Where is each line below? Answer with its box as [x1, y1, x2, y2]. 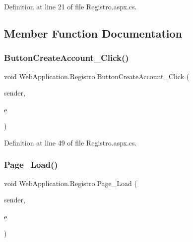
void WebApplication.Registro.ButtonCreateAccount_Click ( [4, 71, 190, 81]
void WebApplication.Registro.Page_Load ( [4, 178, 137, 188]
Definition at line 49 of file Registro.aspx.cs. [4, 137, 137, 147]
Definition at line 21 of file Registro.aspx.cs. [4, 1, 137, 11]
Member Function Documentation [4, 25, 183, 41]
